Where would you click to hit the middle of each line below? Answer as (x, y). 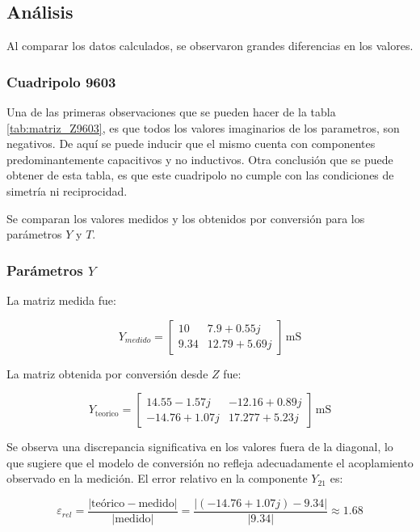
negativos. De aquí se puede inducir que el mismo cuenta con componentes (191, 144)
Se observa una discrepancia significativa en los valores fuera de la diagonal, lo (200, 447)
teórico (108, 503)
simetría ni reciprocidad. (67, 190)
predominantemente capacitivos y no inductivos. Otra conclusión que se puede (200, 159)
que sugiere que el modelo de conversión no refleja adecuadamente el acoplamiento (210, 462)
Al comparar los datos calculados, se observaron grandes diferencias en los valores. (210, 46)
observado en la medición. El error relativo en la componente (157, 478)
